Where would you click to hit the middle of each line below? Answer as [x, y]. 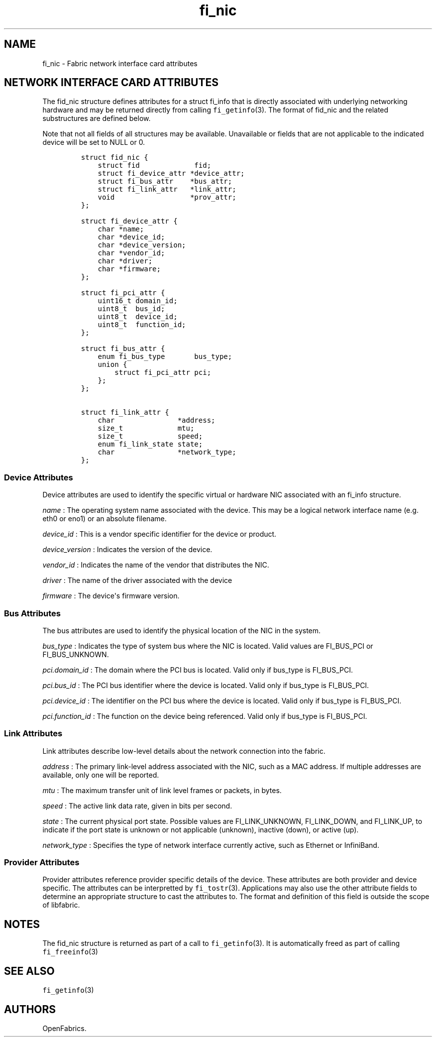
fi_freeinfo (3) [70, 952]
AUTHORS [30, 1009]
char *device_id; [131, 237]
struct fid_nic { [114, 158]
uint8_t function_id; [142, 325]
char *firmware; [129, 269]
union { [112, 365]
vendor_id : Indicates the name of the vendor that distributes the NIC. [156, 565]
